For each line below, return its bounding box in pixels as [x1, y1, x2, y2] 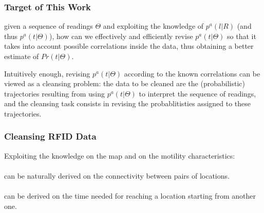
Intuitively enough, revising [4, 68, 90, 79]
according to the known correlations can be [124, 68, 260, 79]
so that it [227, 30, 256, 41]
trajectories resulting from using [4, 88, 105, 99]
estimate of [4, 51, 39, 61]
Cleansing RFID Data [4, 130, 97, 143]
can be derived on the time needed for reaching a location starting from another [4, 190, 256, 201]
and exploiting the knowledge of [103, 21, 204, 31]
